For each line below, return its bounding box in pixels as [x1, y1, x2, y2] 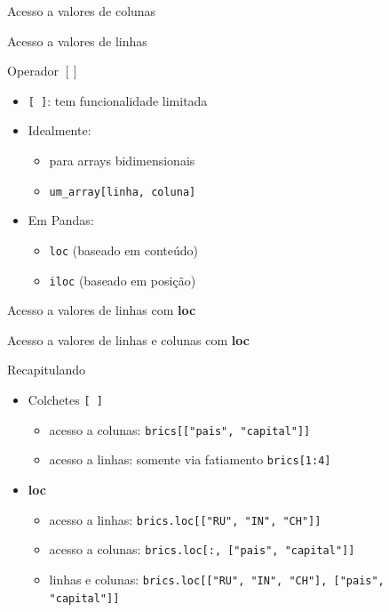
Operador [7, 61, 60, 80]
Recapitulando [7, 360, 86, 379]
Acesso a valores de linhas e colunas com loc [7, 330, 250, 349]
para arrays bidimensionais [49, 151, 195, 170]
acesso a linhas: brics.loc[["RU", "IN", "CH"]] [49, 510, 322, 528]
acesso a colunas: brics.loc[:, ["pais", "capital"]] [49, 540, 355, 559]
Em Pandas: [28, 211, 94, 229]
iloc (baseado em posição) [49, 270, 196, 289]
